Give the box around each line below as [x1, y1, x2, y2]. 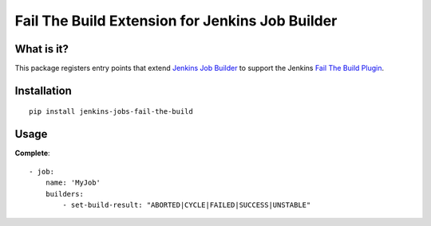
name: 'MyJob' [45, 178, 101, 187]
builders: [45, 189, 84, 198]
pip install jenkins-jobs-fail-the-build [29, 107, 193, 116]
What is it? [14, 42, 69, 56]
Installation [14, 84, 72, 97]
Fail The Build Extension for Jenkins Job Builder [14, 12, 338, 29]
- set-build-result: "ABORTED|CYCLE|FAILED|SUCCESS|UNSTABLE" [62, 200, 311, 209]
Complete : [14, 148, 51, 158]
